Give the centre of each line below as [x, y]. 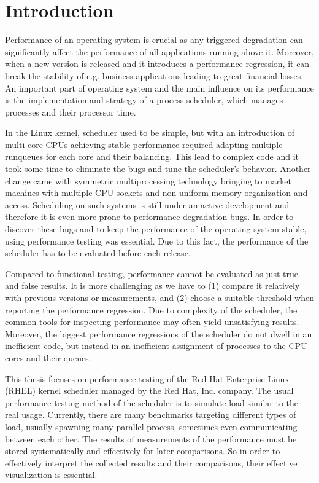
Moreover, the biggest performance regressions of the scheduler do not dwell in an [159, 333]
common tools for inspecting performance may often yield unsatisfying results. [152, 322]
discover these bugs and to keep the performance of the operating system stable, [156, 229]
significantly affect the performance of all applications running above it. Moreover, [159, 51]
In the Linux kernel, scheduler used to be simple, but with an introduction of [150, 132]
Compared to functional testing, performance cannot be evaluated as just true [152, 273]
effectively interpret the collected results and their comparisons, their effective [151, 462]
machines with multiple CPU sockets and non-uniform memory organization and [156, 193]
